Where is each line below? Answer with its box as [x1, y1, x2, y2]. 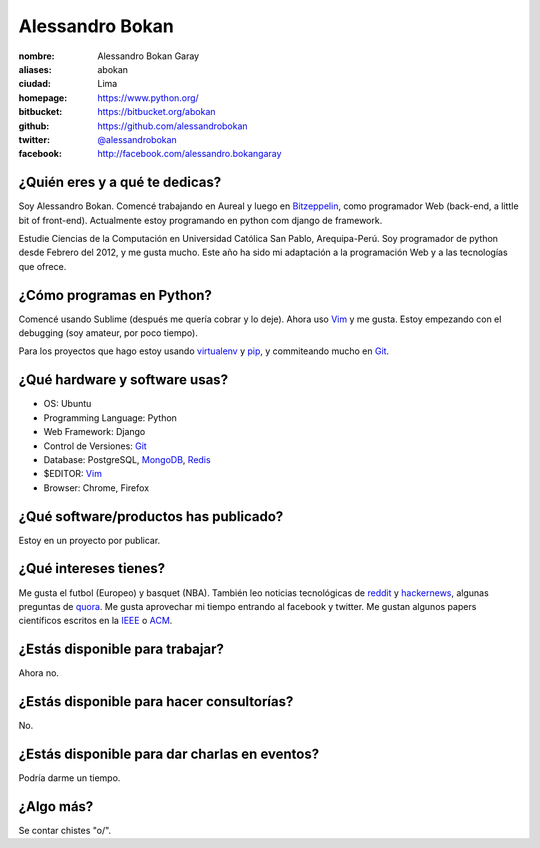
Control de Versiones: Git [43, 440, 147, 452]
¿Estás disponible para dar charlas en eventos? [18, 745, 320, 762]
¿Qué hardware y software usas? [18, 371, 229, 389]
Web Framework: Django [43, 426, 146, 438]
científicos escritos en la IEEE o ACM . [18, 615, 173, 627]
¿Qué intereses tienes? [18, 560, 165, 577]
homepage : [18, 91, 68, 104]
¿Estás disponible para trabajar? [18, 641, 225, 658]
